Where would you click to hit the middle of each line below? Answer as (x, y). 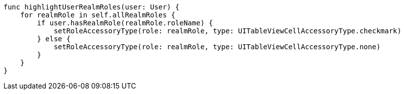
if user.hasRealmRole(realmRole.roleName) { (125, 23)
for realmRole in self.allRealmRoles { (98, 15)
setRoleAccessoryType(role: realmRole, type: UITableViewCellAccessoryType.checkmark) (228, 31)
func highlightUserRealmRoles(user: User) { (92, 7)
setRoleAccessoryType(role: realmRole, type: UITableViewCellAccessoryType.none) (217, 47)
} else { (54, 39)
